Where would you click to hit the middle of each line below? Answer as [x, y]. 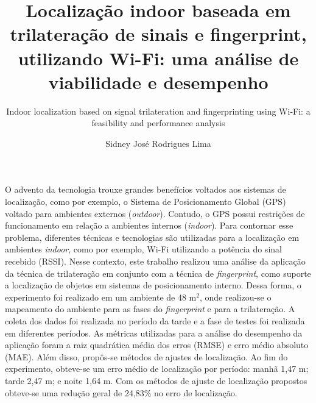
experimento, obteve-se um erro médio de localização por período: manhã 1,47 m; [157, 369]
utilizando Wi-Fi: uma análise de [158, 58]
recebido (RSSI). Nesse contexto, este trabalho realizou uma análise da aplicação [155, 261]
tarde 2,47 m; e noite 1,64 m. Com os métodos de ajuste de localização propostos [156, 380]
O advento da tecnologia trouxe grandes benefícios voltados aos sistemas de [146, 189]
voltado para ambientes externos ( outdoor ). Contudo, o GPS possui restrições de [155, 213]
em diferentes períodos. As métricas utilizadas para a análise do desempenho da [154, 333]
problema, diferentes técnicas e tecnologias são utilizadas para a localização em [152, 237]
